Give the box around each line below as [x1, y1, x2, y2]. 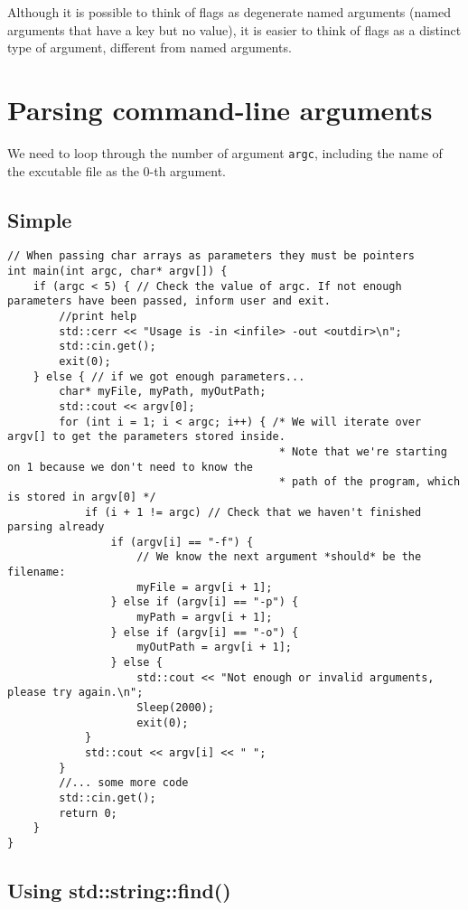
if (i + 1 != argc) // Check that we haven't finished [84, 505, 422, 519]
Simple [7, 205, 72, 233]
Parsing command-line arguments [7, 90, 433, 127]
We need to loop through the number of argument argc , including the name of [7, 143, 443, 162]
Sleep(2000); [136, 701, 215, 715]
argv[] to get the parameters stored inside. [7, 430, 285, 444]
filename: [7, 566, 66, 579]
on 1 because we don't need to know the [7, 460, 254, 474]
